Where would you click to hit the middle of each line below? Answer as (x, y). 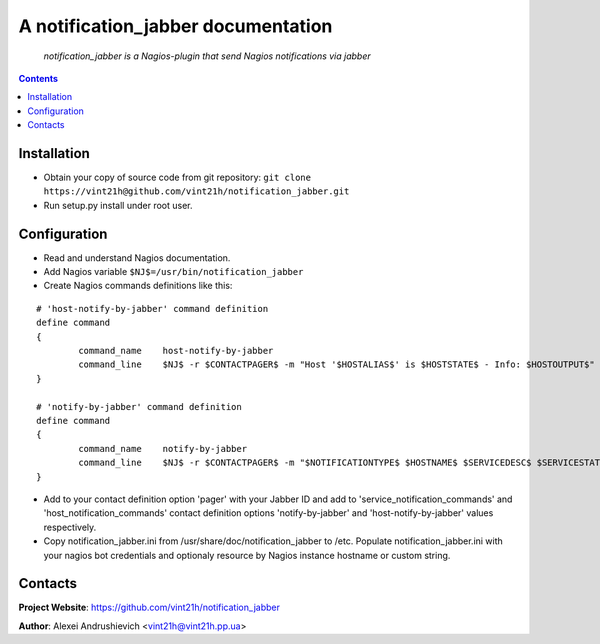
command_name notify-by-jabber (163, 448)
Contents (38, 78)
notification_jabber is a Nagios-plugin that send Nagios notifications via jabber (207, 56)
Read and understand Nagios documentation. (137, 257)
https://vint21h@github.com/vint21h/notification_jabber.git (196, 191)
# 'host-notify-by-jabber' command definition (152, 308)
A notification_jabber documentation (175, 26)
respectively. (70, 527)
